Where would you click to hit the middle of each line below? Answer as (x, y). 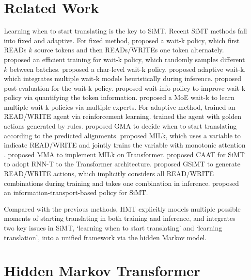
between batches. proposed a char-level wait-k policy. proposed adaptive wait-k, (128, 69)
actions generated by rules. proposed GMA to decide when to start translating (120, 126)
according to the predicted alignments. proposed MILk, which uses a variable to (122, 135)
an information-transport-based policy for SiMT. (76, 192)
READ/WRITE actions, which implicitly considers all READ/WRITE (109, 173)
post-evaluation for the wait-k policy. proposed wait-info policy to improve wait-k (125, 88)
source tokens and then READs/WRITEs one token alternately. (129, 50)
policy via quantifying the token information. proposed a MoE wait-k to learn (119, 97)
